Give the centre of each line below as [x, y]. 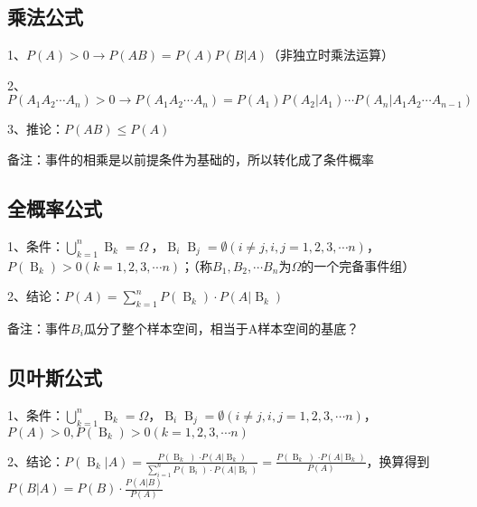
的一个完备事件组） [358, 265]
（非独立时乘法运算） [331, 55]
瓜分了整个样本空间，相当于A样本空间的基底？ [221, 328]
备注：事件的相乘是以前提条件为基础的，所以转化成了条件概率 [191, 159]
